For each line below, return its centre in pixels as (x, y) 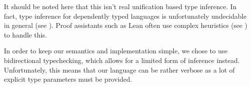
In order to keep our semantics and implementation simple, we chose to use (116, 51)
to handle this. (25, 34)
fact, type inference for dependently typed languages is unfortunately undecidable (125, 16)
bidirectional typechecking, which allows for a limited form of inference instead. (122, 60)
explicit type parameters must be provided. (68, 79)
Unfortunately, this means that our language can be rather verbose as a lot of (119, 69)
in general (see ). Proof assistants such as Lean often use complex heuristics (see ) (126, 25)
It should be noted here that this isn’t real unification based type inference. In (120, 6)
